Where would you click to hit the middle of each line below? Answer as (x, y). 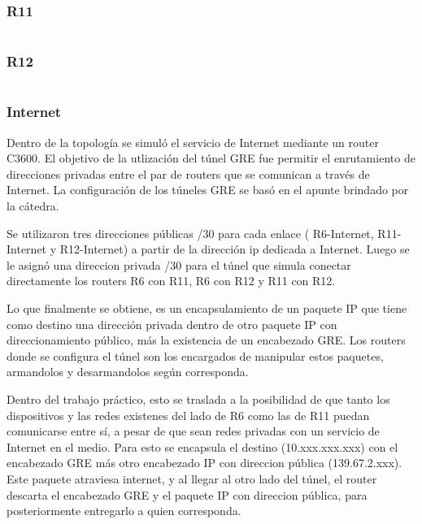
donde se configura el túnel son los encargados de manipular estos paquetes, (195, 355)
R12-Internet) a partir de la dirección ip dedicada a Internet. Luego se (235, 249)
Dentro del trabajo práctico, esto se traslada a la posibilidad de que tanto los (198, 398)
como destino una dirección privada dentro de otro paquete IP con (172, 324)
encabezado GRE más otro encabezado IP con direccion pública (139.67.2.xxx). (204, 463)
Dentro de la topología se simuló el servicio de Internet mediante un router (193, 142)
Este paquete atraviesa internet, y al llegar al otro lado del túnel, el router (192, 478)
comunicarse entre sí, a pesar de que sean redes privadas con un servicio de (193, 431)
